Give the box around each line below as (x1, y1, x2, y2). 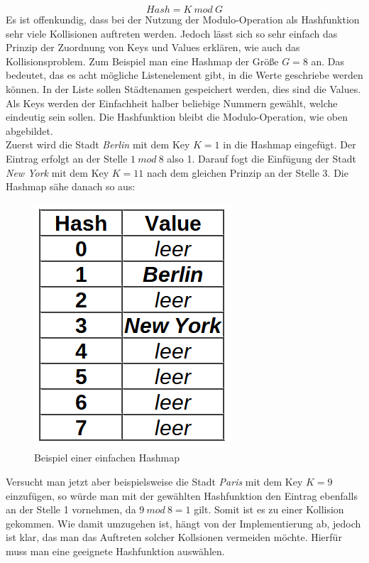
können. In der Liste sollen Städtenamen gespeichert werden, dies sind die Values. (6, 81, 361, 96)
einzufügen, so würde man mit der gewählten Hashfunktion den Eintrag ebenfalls (6, 488, 358, 503)
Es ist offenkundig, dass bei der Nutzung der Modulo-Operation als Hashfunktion (6, 12, 360, 26)
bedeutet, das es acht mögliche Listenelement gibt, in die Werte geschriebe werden (6, 67, 363, 82)
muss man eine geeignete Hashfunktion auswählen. (6, 543, 225, 558)
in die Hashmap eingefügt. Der (223, 137, 356, 152)
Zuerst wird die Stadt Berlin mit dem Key (6, 137, 190, 152)
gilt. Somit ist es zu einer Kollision (194, 502, 344, 517)
